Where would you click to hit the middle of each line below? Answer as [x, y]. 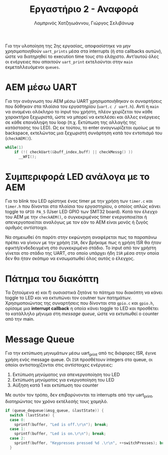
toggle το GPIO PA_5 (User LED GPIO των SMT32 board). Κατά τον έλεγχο [81, 212]
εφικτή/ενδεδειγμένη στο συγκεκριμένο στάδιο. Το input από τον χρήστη [81, 248]
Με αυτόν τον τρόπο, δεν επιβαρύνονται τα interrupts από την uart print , [79, 396]
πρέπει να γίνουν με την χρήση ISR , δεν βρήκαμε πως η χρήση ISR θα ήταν [83, 243]
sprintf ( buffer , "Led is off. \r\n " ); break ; [61, 425]
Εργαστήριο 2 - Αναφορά [84, 9]
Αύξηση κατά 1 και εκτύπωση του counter [55, 385]
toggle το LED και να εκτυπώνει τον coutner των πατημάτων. [68, 298]
